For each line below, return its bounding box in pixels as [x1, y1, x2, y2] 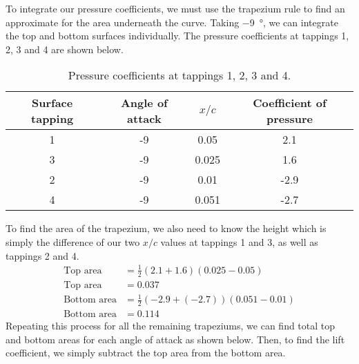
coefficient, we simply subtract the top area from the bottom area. [6, 345, 286, 360]
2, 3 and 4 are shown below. [6, 41, 124, 56]
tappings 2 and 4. [6, 248, 79, 262]
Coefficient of [253, 95, 327, 111]
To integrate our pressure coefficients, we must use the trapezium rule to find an [6, 1, 345, 15]
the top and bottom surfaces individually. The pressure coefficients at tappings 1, [6, 28, 349, 43]
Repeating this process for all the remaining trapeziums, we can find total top [6, 318, 336, 332]
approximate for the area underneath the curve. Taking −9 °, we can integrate [6, 15, 338, 29]
